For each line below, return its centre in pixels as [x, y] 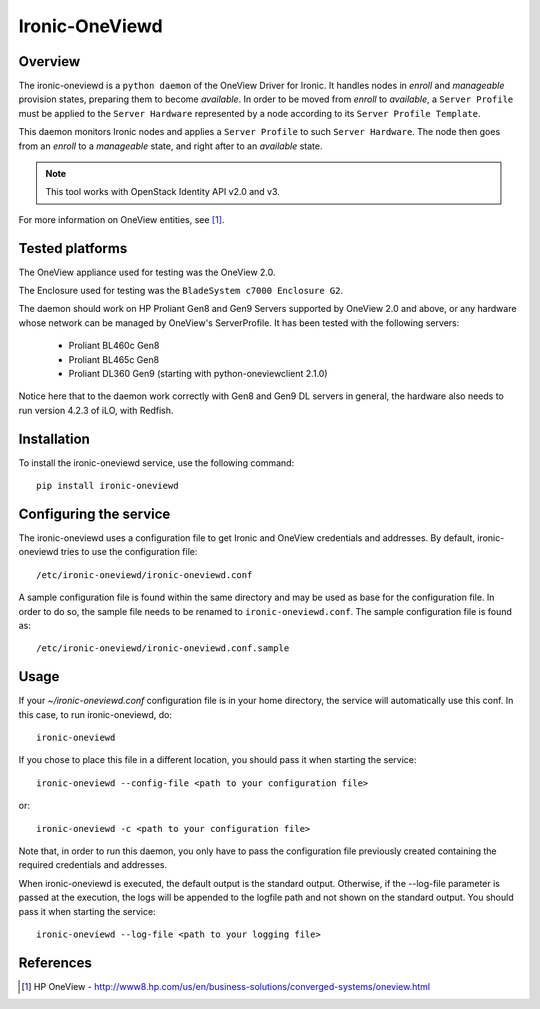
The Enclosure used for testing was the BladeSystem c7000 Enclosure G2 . [181, 291]
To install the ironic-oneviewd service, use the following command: [156, 462]
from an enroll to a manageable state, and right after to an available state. [170, 146]
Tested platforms [73, 248]
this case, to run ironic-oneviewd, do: [95, 714]
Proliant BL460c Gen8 [114, 346]
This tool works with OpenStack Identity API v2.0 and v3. [162, 192]
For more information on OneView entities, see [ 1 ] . [121, 219]
